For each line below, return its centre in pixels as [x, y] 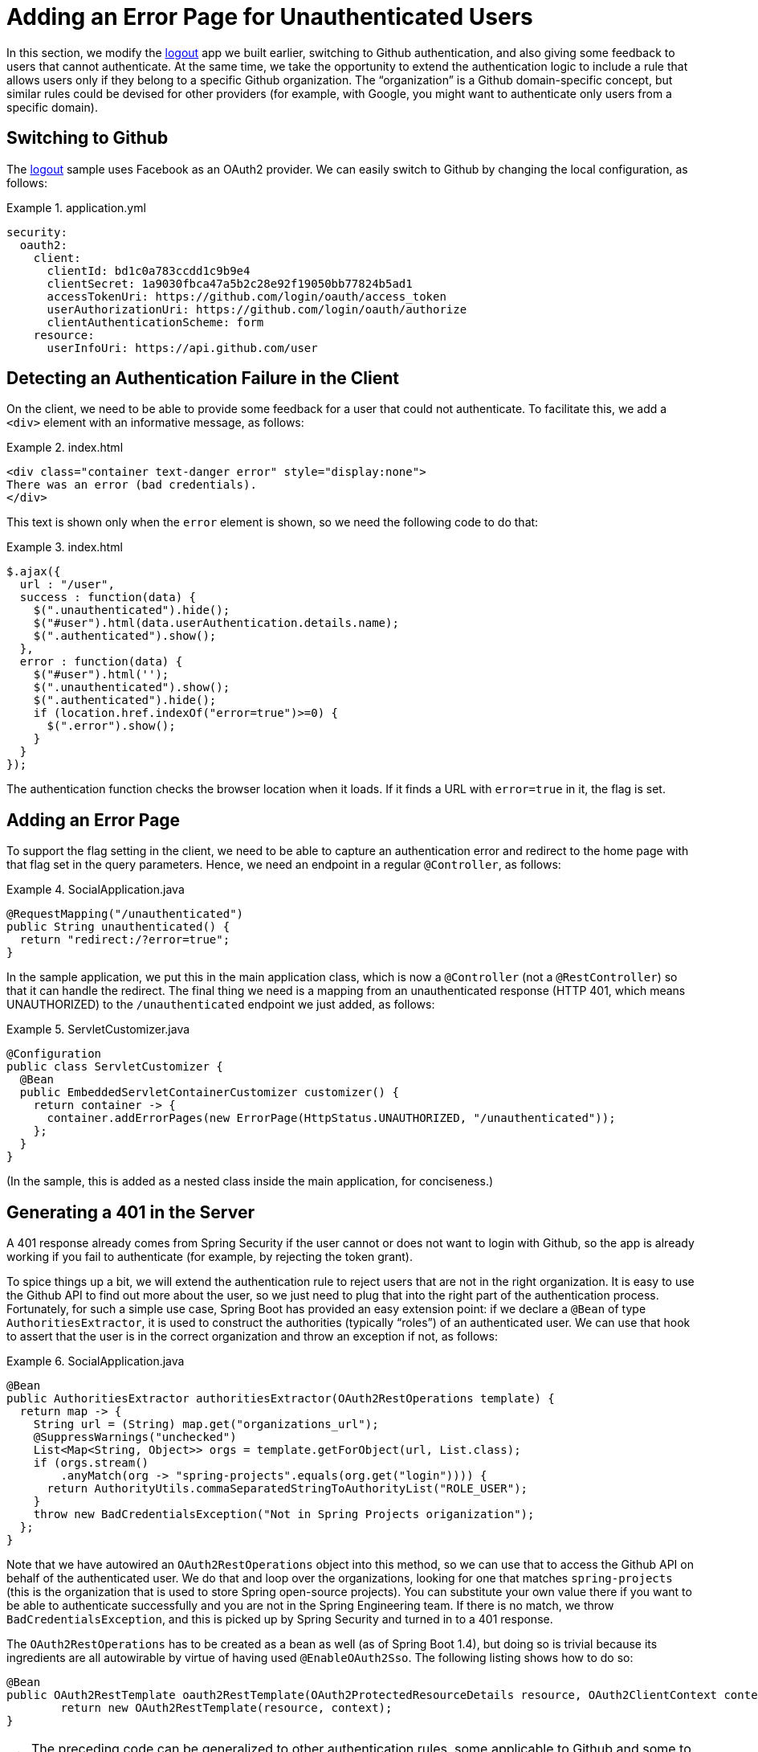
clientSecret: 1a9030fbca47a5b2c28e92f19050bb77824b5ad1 [230, 283]
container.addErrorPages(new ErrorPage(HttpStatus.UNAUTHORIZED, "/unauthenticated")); [331, 1118]
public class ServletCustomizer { [115, 1067]
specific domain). [52, 107]
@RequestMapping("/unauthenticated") [125, 914]
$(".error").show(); [111, 726]
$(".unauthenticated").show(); [132, 688]
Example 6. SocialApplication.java [96, 1361]
